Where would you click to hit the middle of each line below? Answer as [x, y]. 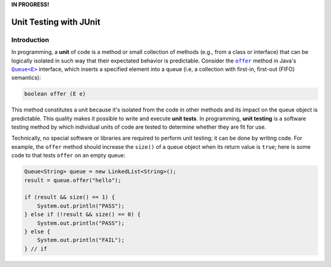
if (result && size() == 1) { [70, 197]
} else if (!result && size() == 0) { [82, 215]
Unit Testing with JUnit [56, 22]
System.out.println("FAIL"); [81, 240]
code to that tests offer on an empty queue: [68, 156]
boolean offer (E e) [55, 94]
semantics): [26, 78]
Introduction [30, 40]
